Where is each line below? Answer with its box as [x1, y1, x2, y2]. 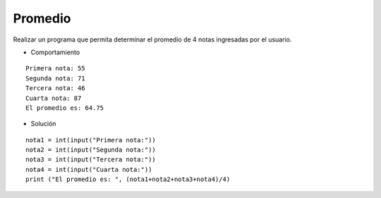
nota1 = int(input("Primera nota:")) [25, 136, 157, 144]
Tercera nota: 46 [25, 85, 85, 92]
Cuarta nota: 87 [25, 94, 82, 102]
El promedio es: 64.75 [25, 104, 104, 112]
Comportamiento [30, 48, 80, 56]
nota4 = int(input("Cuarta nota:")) [25, 166, 152, 173]
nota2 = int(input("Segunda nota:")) [25, 146, 157, 154]
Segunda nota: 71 [25, 74, 85, 82]
